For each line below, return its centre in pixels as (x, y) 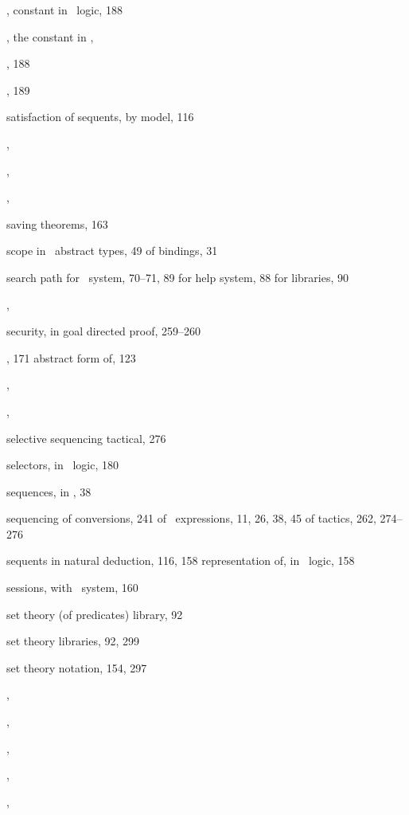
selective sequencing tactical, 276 (86, 438)
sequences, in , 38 (49, 491)
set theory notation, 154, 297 (77, 667)
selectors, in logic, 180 (62, 465)
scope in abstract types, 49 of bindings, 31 (112, 251)
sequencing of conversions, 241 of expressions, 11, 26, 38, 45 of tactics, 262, (191, 518)
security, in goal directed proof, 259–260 (104, 331)
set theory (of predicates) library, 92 (95, 614)
